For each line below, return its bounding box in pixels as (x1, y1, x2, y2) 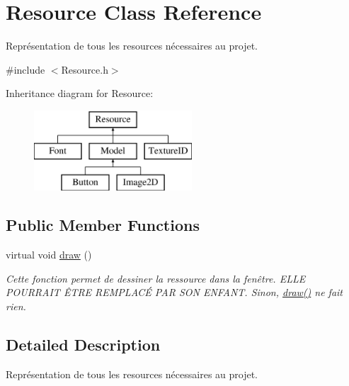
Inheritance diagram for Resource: (6, 86, 154, 101)
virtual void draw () (6, 247, 92, 262)
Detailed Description (6, 333, 161, 355)
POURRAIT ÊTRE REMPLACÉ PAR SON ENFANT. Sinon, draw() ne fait (6, 285, 343, 300)
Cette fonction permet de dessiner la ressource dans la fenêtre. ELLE (6, 271, 306, 285)
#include (6, 62, 45, 76)
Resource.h (61, 62, 108, 76)
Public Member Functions (6, 214, 200, 236)
